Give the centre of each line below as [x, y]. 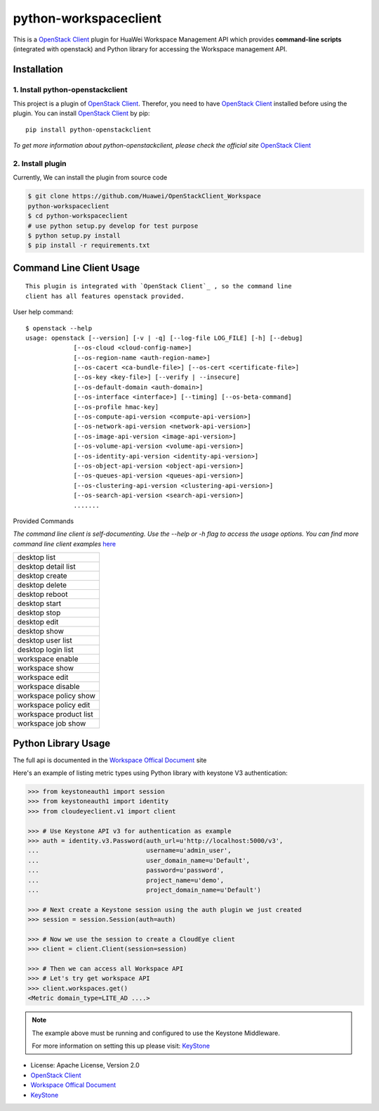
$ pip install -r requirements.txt [89, 245]
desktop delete [42, 585]
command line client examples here [64, 544]
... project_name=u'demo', [126, 880]
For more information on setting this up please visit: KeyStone [121, 1046]
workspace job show [52, 724]
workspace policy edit [54, 705]
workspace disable [48, 687]
